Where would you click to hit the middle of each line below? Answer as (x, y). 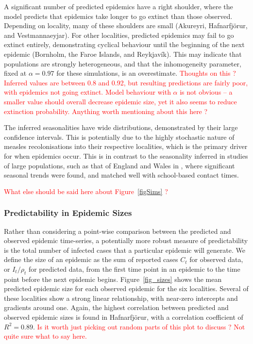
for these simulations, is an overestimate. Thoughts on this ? (146, 73)
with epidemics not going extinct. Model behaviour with (87, 92)
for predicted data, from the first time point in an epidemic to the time (134, 269)
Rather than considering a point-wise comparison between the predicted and (118, 231)
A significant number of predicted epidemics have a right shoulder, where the (118, 6)
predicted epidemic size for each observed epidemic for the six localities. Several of (126, 288)
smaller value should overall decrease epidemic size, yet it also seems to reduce (120, 101)
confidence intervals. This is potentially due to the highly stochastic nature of (119, 137)
